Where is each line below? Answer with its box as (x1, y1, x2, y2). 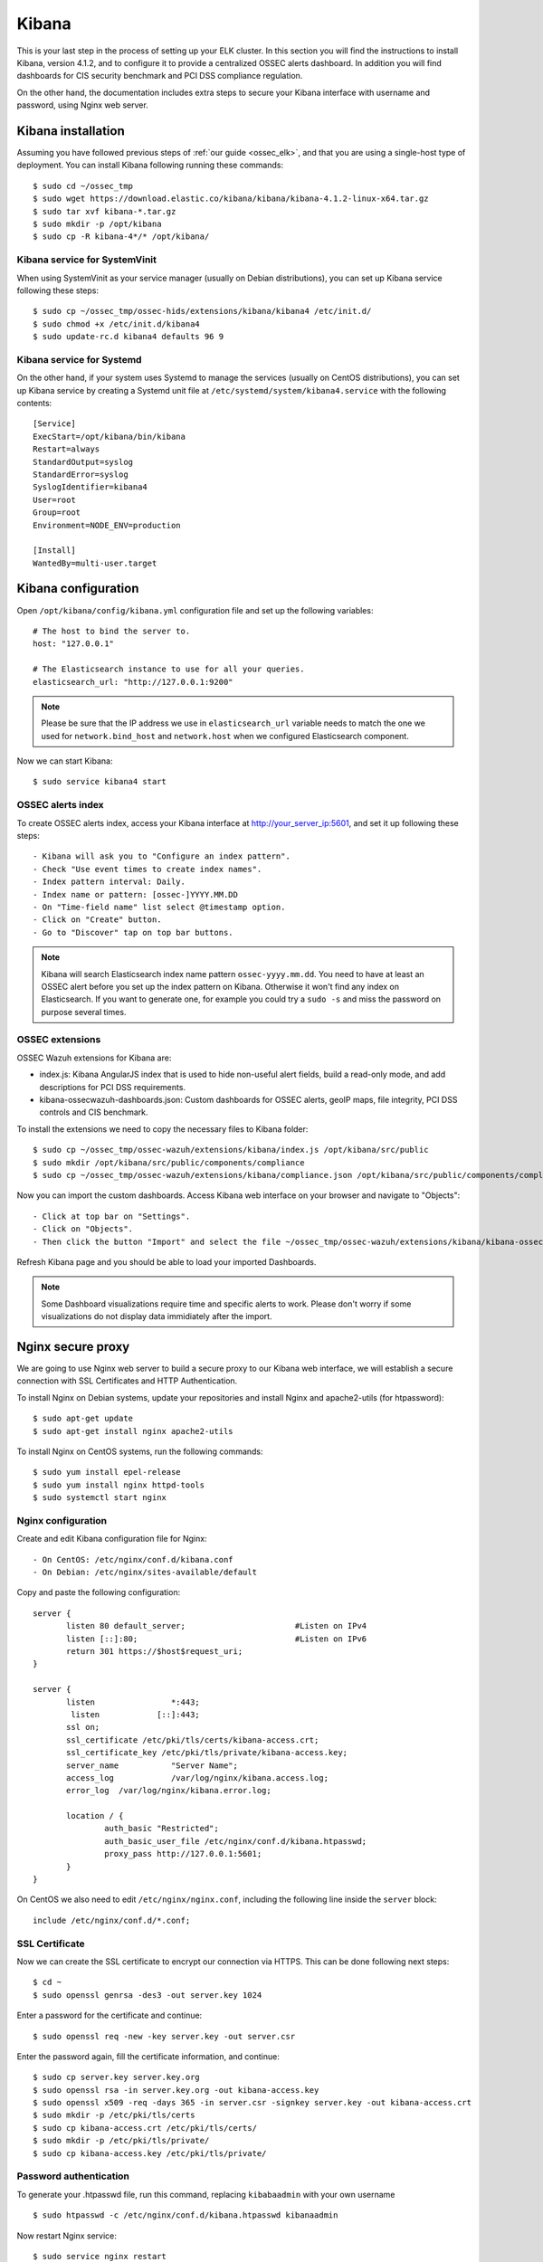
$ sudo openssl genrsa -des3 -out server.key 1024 (33, 1990, 262, 2000)
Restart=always (33, 444, 100, 454)
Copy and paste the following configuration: (16, 1587, 181, 1598)
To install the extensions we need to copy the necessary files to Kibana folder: (16, 1123, 309, 1135)
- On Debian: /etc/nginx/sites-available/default (33, 1567, 258, 1578)
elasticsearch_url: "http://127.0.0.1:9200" (33, 677, 234, 687)
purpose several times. (41, 1006, 127, 1017)
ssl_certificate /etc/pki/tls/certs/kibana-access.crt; (66, 1735, 319, 1745)
